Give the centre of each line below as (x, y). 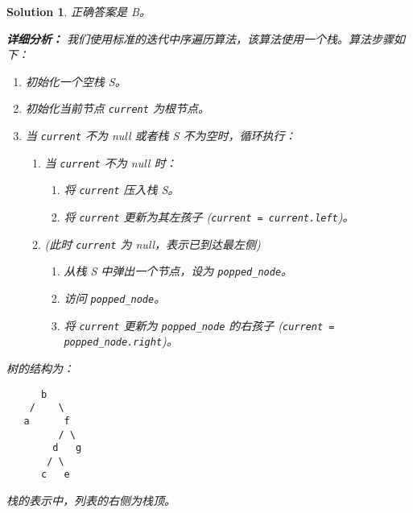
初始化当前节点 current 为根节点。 (117, 108)
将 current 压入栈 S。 (122, 190)
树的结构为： (40, 368)
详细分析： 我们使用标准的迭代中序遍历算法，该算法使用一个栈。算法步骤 (200, 38)
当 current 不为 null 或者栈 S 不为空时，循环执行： (161, 136)
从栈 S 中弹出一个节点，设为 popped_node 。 (178, 271)
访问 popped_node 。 (115, 298)
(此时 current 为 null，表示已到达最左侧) (153, 244)
